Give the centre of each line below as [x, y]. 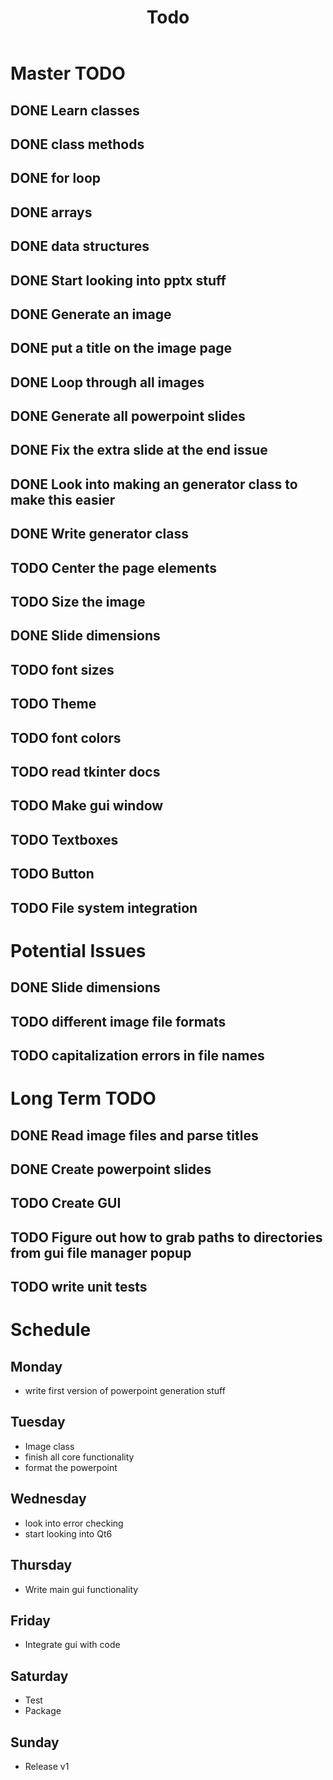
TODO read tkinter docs [85, 772]
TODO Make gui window [87, 806]
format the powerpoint [71, 1467]
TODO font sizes [62, 669]
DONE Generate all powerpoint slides [128, 416]
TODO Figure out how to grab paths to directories [166, 1237]
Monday [36, 1366]
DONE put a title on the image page [121, 348]
